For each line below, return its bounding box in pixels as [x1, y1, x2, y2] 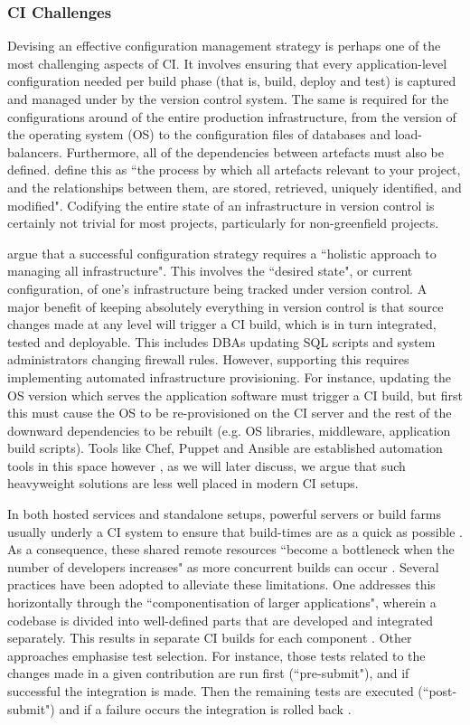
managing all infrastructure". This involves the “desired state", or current [7, 261, 413, 280]
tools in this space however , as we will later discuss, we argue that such [7, 456, 406, 475]
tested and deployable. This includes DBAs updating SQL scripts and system [7, 332, 436, 351]
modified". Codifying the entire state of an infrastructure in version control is [7, 195, 435, 214]
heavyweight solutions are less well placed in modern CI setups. [7, 474, 359, 493]
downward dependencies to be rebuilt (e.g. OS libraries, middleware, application [7, 420, 451, 439]
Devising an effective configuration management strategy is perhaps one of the [7, 36, 441, 55]
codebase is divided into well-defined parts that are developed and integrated [7, 610, 433, 629]
